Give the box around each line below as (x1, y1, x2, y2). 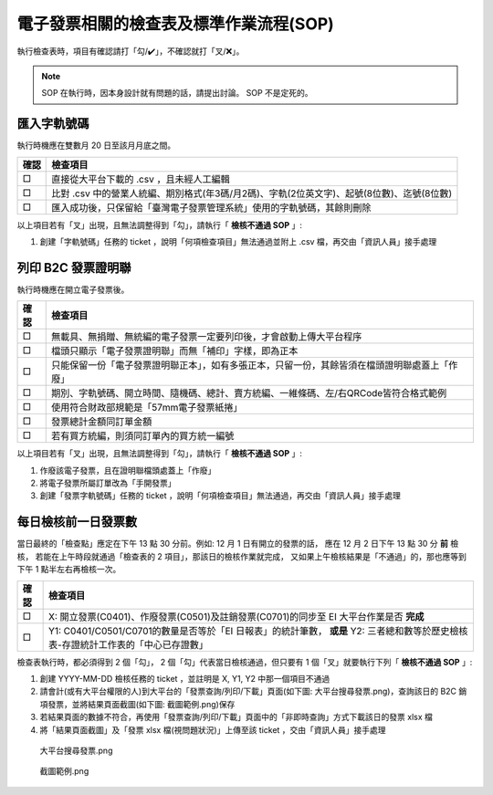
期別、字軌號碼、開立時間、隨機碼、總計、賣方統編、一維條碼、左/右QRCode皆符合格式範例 (50, 387, 447, 400)
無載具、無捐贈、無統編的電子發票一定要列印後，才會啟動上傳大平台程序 (50, 330, 362, 343)
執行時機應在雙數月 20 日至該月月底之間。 (16, 140, 176, 151)
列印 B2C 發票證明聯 (16, 260, 131, 276)
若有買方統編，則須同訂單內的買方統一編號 (50, 430, 235, 443)
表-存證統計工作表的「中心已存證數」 (48, 638, 209, 651)
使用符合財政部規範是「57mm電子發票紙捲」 (50, 402, 243, 414)
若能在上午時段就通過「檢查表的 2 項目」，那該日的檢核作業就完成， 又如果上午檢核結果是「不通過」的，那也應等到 (35, 550, 467, 561)
